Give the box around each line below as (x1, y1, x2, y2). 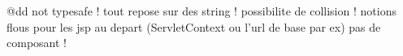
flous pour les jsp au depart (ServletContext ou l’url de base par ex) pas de (6, 18, 381, 35)
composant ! (6, 34, 67, 51)
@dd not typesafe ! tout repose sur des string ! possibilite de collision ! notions (6, 2, 396, 19)
